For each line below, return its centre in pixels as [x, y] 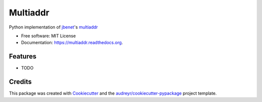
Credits [20, 82]
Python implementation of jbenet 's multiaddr [53, 27]
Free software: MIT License [49, 36]
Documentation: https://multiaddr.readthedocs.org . [72, 43]
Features [23, 56]
